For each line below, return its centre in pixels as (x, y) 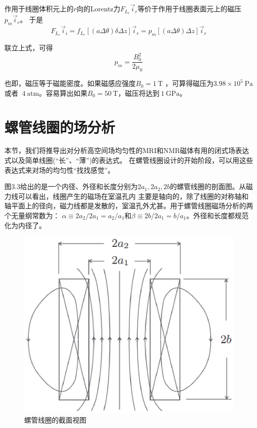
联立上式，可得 (29, 48)
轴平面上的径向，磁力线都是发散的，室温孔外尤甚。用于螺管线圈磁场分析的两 (129, 206)
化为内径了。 (25, 225)
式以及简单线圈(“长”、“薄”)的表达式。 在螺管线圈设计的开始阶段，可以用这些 (129, 160)
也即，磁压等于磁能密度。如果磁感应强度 (70, 83)
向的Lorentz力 (98, 9)
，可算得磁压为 (189, 83)
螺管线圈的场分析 (60, 127)
